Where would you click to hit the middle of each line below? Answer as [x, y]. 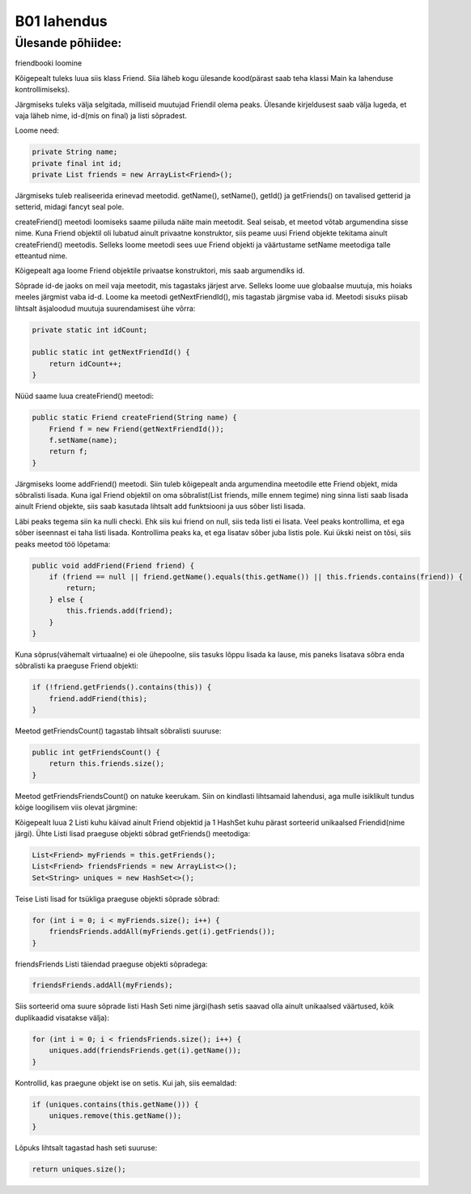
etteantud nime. [41, 256]
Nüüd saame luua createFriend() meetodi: [84, 396]
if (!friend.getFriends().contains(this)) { [122, 687]
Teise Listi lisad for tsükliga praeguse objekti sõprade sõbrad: [117, 899]
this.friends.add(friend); [119, 611]
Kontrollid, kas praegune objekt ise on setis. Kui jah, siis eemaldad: [126, 1083]
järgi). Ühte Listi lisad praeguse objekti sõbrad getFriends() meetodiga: [133, 833]
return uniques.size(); [79, 1169]
